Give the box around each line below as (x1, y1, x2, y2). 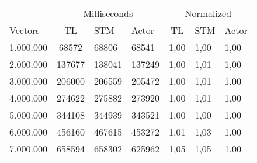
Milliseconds (83, 6, 133, 20)
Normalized (185, 6, 232, 20)
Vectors (9, 23, 40, 37)
